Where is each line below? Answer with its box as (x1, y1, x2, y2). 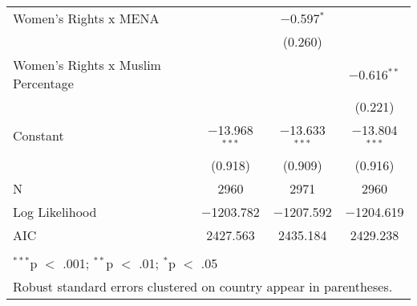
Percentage (13, 74, 74, 92)
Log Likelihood (13, 202, 97, 221)
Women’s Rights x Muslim (13, 55, 161, 74)
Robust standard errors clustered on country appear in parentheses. (13, 276, 393, 296)
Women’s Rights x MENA (13, 9, 160, 27)
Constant (13, 126, 64, 145)
